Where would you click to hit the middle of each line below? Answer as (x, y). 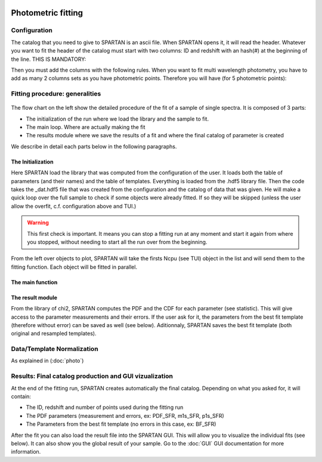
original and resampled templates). (54, 334)
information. (26, 452)
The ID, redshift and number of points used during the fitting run (105, 407)
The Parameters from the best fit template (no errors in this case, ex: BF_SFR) (121, 424)
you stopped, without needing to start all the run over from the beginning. (117, 242)
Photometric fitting (47, 13)
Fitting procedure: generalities (56, 94)
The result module (34, 297)
